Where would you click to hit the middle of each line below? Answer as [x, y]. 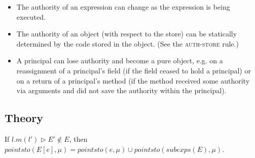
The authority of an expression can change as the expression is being [123, 7]
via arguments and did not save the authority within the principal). [121, 90]
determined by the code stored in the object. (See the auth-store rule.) [128, 43]
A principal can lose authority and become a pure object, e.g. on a [120, 61]
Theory [24, 118]
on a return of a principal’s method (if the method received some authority [133, 80]
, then [78, 139]
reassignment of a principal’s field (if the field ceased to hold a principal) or [134, 70]
